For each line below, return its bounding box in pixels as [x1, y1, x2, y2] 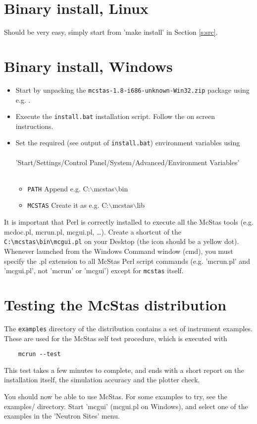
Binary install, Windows [4, 56, 173, 76]
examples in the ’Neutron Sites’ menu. [4, 411, 120, 421]
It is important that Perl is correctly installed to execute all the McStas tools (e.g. [4, 217, 254, 227]
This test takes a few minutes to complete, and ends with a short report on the [4, 364, 244, 375]
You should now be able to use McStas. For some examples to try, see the [4, 391, 228, 401]
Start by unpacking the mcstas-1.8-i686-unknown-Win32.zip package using [15, 84, 250, 95]
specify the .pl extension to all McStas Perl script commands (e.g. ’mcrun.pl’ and [4, 255, 250, 266]
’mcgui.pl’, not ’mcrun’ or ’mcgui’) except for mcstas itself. [4, 265, 184, 276]
